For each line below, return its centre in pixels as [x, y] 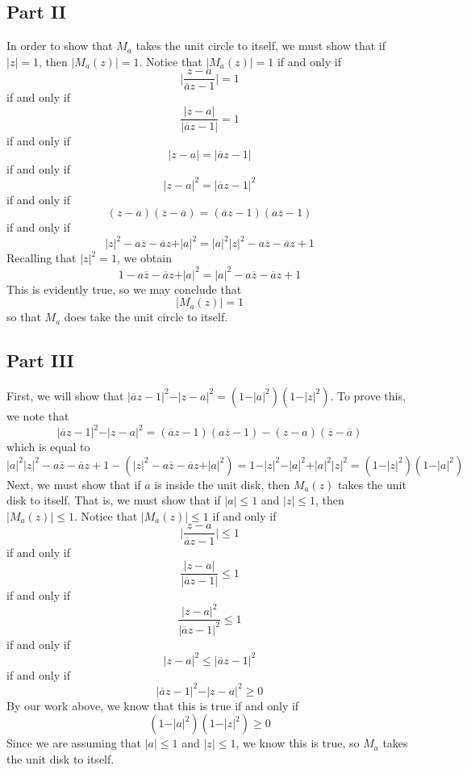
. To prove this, [368, 395]
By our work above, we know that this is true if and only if [153, 705]
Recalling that [42, 258]
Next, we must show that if [74, 484]
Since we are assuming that [74, 743]
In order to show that [60, 46]
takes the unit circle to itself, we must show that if [261, 46]
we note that [38, 415]
